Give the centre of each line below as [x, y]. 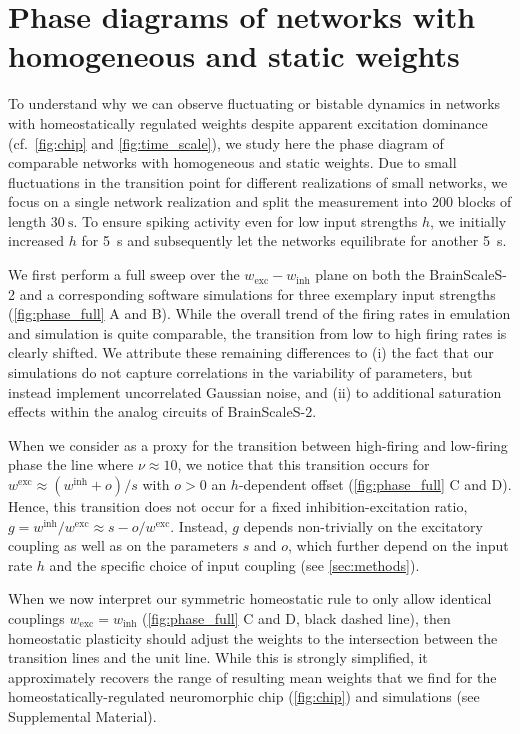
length [27, 220]
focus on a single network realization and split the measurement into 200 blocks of [260, 201]
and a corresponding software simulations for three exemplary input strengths [257, 293]
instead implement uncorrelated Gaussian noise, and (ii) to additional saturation [255, 391]
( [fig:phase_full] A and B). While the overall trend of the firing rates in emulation [259, 313]
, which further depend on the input [398, 545]
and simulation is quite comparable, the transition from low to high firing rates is [257, 332]
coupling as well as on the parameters [123, 545]
